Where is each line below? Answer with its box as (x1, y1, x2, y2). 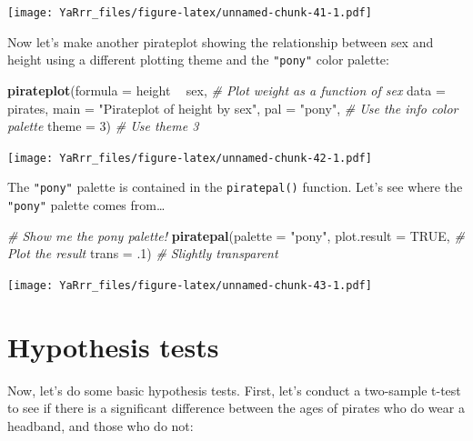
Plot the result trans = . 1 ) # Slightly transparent (7, 244, 278, 263)
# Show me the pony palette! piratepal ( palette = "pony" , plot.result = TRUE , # (7, 226, 465, 245)
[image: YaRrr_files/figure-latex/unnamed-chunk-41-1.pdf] (7, 6, 372, 19)
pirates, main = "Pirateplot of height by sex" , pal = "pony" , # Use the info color (7, 98, 458, 117)
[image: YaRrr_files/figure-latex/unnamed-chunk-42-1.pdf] (7, 151, 372, 165)
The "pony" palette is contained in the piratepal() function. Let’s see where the (7, 177, 463, 196)
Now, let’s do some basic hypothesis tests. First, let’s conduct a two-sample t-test (7, 380, 461, 399)
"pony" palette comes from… (7, 195, 166, 214)
